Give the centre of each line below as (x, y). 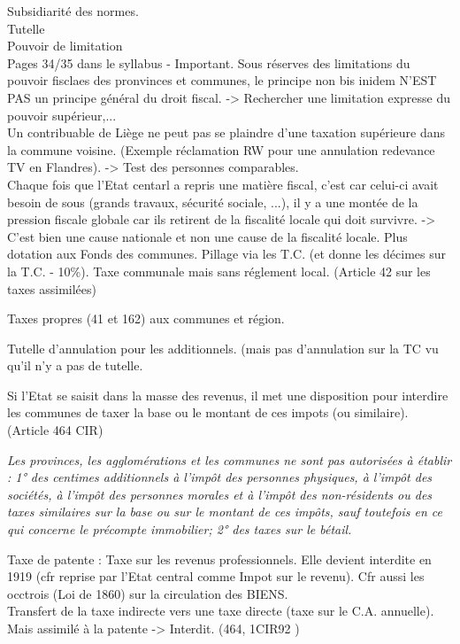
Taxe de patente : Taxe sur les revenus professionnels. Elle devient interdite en (219, 559)
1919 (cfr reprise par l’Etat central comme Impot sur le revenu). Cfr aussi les (216, 576)
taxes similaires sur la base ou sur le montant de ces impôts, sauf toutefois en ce (225, 512)
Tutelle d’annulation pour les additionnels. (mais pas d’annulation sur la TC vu (223, 348)
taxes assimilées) (52, 288)
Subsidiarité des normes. (73, 11)
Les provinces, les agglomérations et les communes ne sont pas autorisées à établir (230, 459)
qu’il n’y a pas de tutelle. (75, 365)
